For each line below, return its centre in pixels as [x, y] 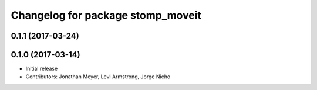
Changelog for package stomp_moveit [106, 15]
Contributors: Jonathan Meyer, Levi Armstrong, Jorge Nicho [98, 77]
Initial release [42, 69]
